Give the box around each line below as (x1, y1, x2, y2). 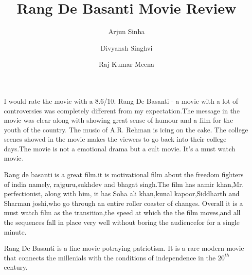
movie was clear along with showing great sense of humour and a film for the (4, 115, 233, 125)
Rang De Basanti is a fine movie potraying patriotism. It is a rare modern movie (4, 243, 244, 253)
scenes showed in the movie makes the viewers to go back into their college (4, 134, 227, 144)
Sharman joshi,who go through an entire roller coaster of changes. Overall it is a (4, 198, 243, 208)
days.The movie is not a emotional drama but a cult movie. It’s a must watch (4, 143, 235, 153)
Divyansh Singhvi (100, 42, 153, 53)
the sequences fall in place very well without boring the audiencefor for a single (4, 217, 240, 227)
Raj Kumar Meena (98, 59, 155, 69)
